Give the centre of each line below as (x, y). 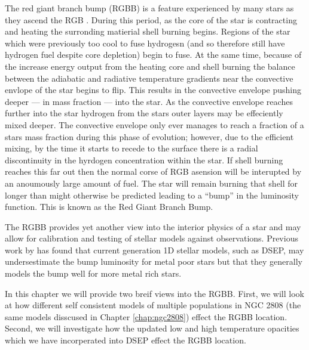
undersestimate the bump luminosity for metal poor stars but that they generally (154, 261)
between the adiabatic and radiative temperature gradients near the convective (149, 78)
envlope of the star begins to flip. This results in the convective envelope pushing (153, 90)
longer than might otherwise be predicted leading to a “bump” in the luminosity (152, 195)
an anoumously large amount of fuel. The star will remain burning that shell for (152, 183)
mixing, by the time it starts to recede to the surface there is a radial (131, 148)
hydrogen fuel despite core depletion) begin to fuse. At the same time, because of (153, 55)
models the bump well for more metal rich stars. (93, 273)
